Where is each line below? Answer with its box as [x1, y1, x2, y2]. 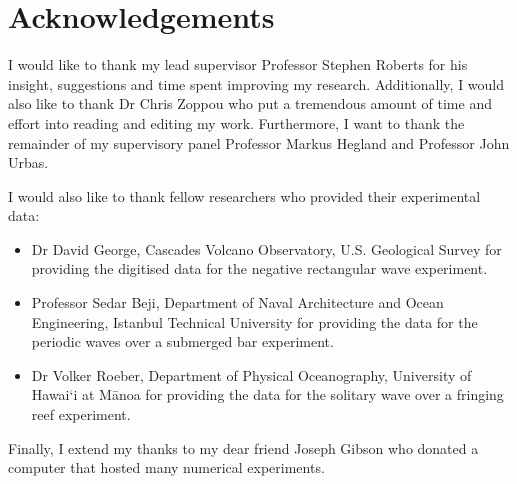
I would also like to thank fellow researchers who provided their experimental [8, 185, 481, 206]
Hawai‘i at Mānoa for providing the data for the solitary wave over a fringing [31, 384, 504, 405]
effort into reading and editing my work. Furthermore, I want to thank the [8, 112, 465, 133]
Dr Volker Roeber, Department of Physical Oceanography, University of [31, 364, 472, 385]
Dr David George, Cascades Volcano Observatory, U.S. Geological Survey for [31, 238, 502, 259]
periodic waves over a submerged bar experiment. [31, 331, 334, 352]
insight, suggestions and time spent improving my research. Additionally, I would [8, 73, 505, 94]
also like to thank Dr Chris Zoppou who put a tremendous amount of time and [8, 93, 492, 114]
